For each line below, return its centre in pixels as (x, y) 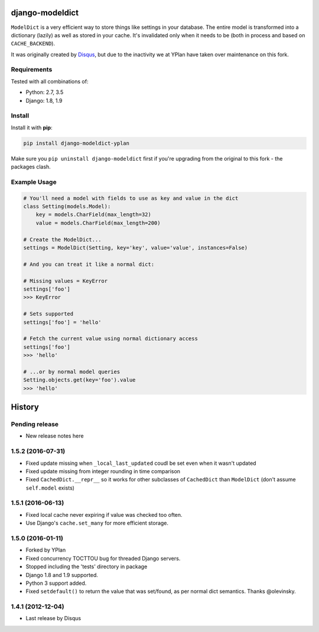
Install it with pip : (32, 128)
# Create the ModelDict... (62, 240)
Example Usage (34, 182)
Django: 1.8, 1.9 (44, 100)
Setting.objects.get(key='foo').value (79, 380)
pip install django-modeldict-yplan (77, 143)
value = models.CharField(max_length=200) (98, 223)
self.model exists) (50, 488)
